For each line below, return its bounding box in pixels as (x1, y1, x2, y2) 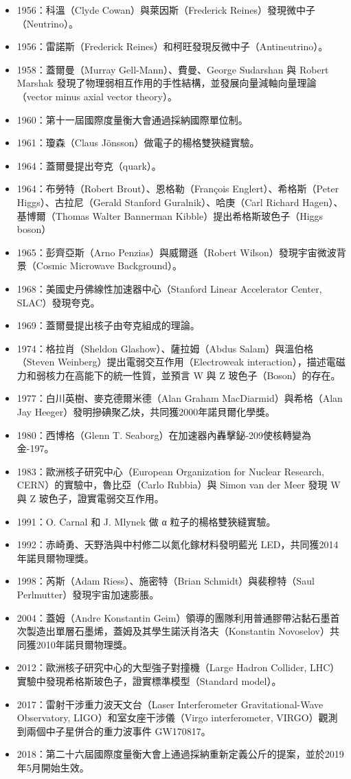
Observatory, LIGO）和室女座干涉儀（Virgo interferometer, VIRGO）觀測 (16, 710, 338, 725)
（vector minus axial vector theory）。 (16, 89, 177, 103)
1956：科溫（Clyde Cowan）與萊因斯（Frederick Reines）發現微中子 (16, 3, 315, 16)
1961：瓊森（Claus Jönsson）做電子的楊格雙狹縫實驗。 (16, 135, 260, 150)
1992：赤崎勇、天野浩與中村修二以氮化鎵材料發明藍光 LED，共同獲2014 (16, 537, 339, 552)
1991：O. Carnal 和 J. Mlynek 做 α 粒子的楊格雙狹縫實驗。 (16, 514, 276, 528)
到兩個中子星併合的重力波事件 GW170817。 (16, 723, 211, 738)
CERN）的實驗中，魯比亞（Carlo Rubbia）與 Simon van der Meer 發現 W (16, 477, 341, 492)
